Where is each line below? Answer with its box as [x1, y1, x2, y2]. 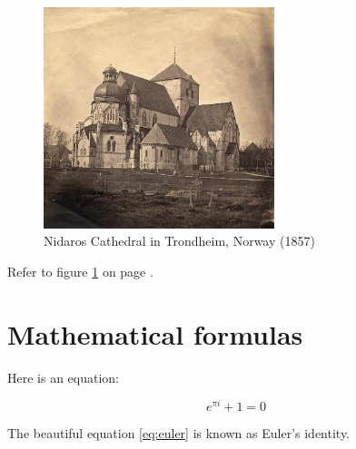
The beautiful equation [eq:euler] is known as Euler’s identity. [7, 424, 351, 443]
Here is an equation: [7, 367, 120, 386]
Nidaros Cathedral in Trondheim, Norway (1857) [44, 231, 315, 250]
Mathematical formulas [7, 315, 303, 352]
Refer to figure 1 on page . [7, 262, 153, 281]
